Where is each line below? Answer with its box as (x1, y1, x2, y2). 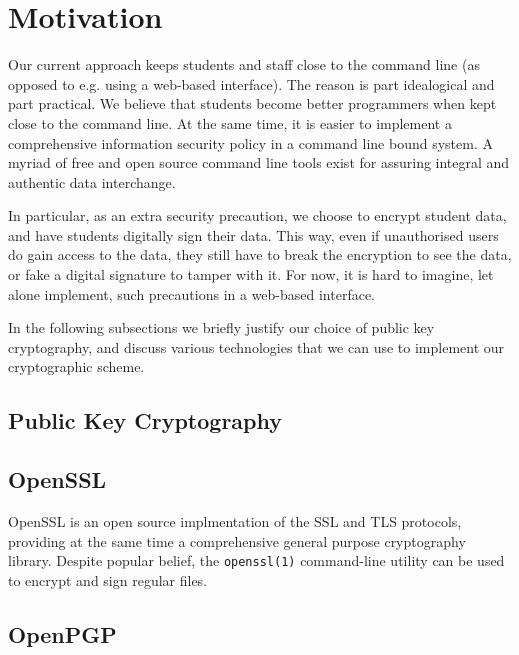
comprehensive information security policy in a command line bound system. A (8, 132, 493, 153)
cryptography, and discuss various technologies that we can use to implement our (8, 336, 505, 357)
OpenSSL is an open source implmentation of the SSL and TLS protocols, (8, 511, 462, 532)
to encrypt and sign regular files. (8, 569, 208, 590)
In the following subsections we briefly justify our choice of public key (8, 317, 435, 338)
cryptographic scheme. (8, 356, 145, 377)
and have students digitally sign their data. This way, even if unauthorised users (8, 224, 499, 245)
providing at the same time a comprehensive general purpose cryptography (8, 530, 466, 551)
